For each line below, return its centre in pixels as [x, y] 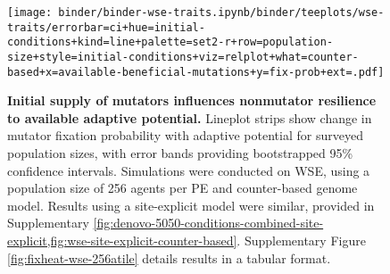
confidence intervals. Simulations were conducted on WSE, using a [189, 170]
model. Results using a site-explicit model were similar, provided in [191, 205]
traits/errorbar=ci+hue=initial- [106, 27]
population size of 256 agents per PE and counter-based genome [183, 188]
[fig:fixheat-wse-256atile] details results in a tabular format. [169, 257]
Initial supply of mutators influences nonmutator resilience [192, 100]
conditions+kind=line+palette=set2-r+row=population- [170, 42]
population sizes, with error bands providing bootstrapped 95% [180, 153]
